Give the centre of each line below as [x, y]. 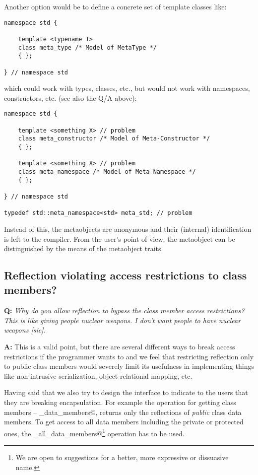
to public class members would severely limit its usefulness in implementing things [129, 366]
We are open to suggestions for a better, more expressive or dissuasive [122, 457]
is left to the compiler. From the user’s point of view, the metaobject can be [120, 238]
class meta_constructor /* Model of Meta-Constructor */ [114, 139]
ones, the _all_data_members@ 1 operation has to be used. [94, 432]
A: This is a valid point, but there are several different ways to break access [120, 347]
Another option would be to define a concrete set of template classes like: [115, 6]
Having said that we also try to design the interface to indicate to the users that [126, 392]
